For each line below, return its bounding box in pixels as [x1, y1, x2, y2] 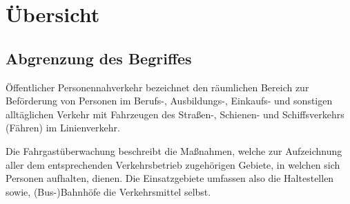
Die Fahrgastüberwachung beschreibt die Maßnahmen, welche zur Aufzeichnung [6, 143, 342, 158]
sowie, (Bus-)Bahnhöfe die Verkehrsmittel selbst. [6, 184, 211, 198]
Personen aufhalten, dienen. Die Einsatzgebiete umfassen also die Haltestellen [6, 171, 334, 185]
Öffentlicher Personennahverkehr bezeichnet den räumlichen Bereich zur [6, 80, 309, 94]
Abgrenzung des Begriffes [6, 47, 192, 68]
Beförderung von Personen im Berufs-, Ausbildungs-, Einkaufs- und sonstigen [6, 93, 333, 108]
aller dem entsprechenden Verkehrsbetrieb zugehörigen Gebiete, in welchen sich [6, 157, 340, 171]
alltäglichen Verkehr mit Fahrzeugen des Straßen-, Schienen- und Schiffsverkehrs [6, 106, 344, 121]
